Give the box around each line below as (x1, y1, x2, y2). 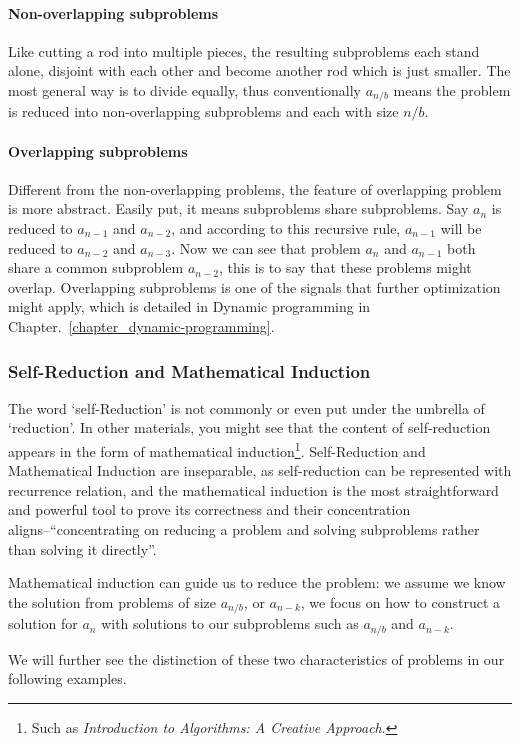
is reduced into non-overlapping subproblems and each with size (8, 101, 399, 122)
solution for (8, 613, 78, 634)
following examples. (8, 668, 127, 689)
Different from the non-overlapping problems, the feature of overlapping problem (8, 178, 502, 199)
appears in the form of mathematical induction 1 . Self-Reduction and (8, 437, 426, 461)
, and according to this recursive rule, (171, 218, 401, 239)
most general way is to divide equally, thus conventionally (8, 79, 361, 100)
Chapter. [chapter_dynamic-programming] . (8, 315, 275, 336)
